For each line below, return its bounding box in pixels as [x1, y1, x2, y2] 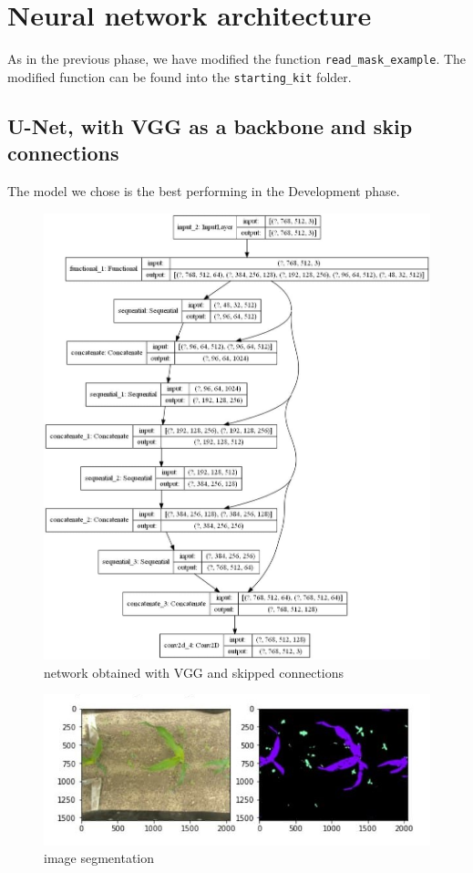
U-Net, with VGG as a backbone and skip [7, 111, 413, 140]
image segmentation [44, 848, 155, 868]
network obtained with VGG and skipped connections [44, 662, 344, 681]
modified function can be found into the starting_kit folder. [7, 67, 352, 86]
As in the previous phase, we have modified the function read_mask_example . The [7, 49, 467, 68]
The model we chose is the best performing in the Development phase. [7, 182, 400, 201]
